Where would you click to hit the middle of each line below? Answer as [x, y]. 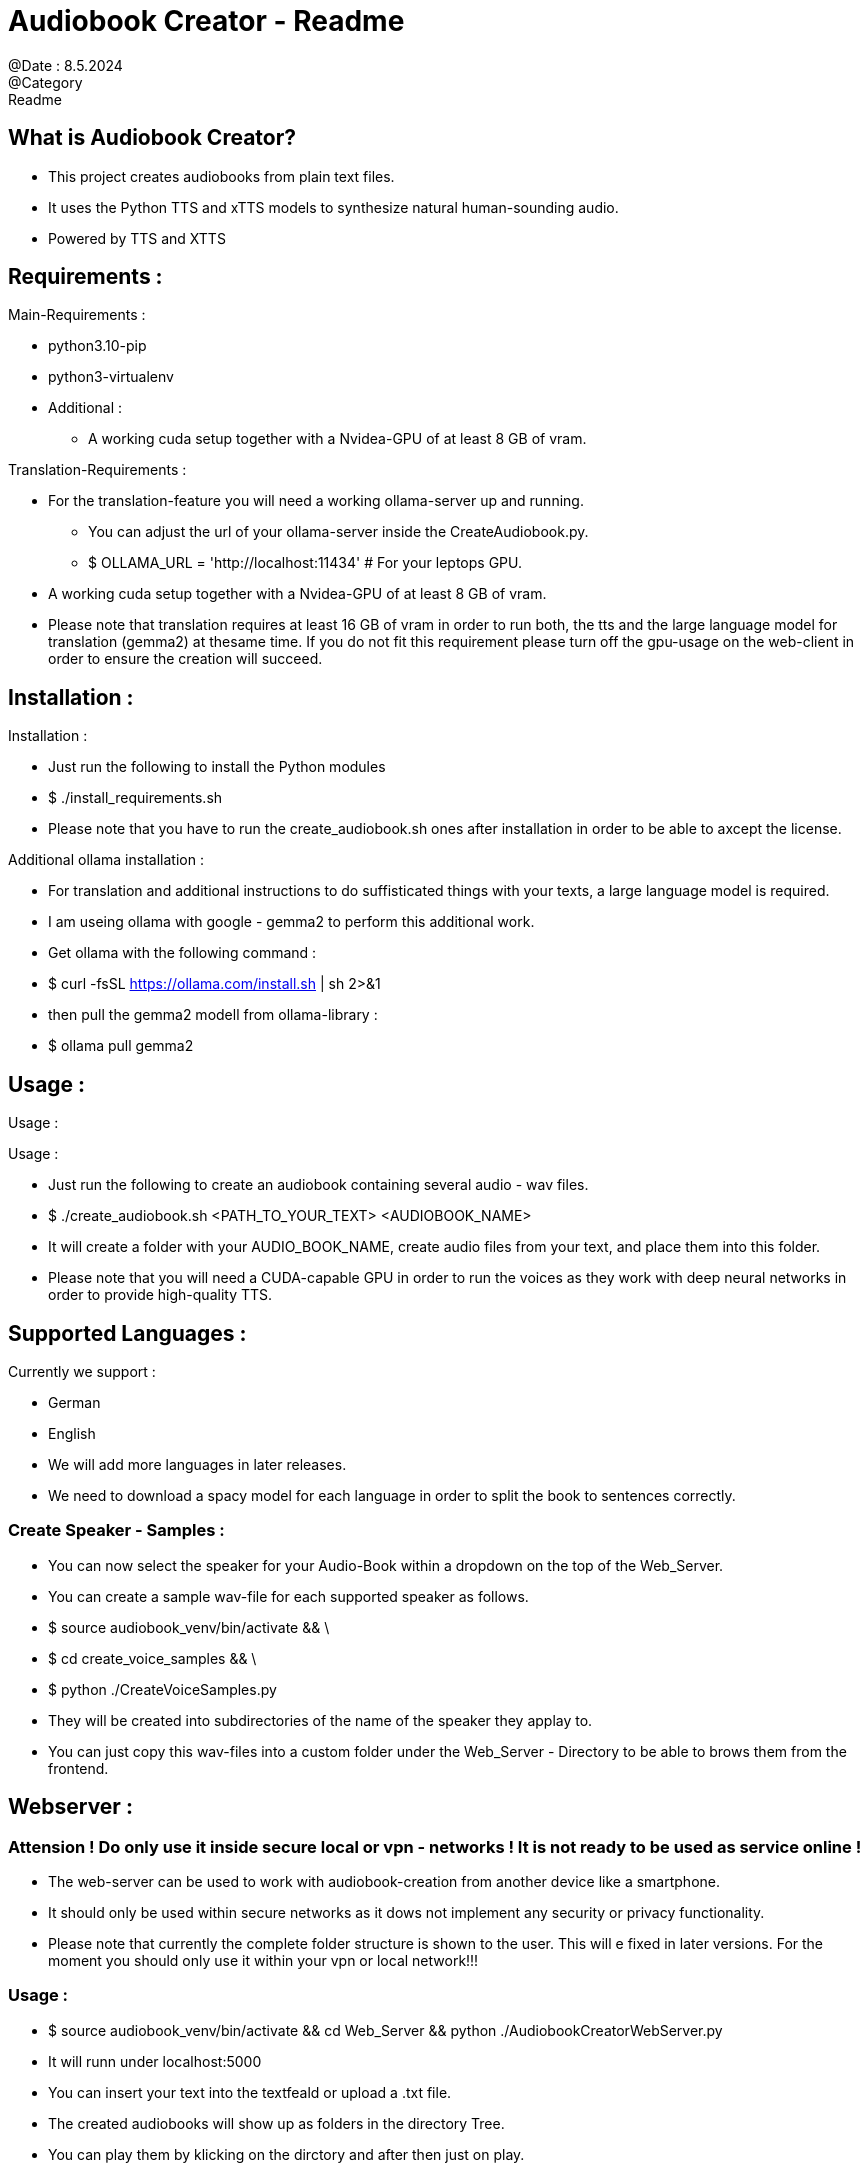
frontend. [78, 1768]
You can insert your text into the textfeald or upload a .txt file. [250, 2092]
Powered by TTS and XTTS [137, 238]
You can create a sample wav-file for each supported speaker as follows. [288, 1596]
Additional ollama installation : [106, 860]
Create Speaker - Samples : [116, 1530]
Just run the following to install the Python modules [217, 767]
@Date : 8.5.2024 [65, 65]
